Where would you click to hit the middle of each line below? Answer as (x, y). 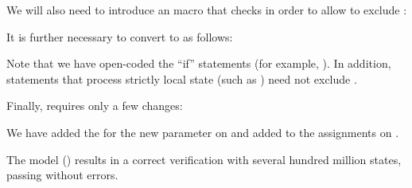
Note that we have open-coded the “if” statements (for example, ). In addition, (199, 63)
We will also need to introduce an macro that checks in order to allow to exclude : (207, 10)
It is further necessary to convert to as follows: (120, 36)
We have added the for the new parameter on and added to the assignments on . (203, 132)
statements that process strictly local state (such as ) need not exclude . (182, 78)
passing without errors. (62, 175)
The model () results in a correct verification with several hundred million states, (204, 159)
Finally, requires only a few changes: (95, 106)
